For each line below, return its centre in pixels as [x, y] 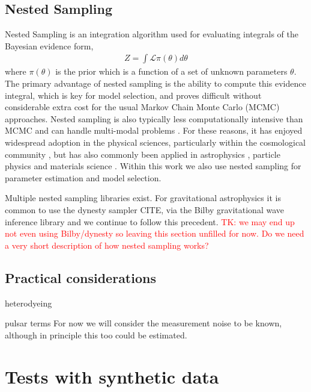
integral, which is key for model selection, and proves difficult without [133, 95]
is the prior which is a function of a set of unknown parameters [171, 71]
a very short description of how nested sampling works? [107, 245]
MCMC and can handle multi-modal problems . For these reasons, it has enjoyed [154, 130]
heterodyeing [29, 303]
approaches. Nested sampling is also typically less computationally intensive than [154, 118]
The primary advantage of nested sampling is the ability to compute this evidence [155, 83]
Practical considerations [80, 277]
